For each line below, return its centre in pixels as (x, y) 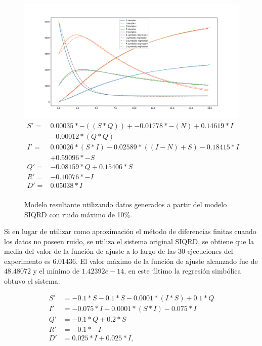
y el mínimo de (56, 271)
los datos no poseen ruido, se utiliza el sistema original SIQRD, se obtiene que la (129, 241)
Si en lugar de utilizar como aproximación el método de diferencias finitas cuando (130, 231)
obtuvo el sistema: (32, 281)
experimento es (27, 261)
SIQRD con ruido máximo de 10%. (78, 214)
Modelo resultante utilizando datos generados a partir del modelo (126, 204)
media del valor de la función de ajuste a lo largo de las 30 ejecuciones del (119, 251)
